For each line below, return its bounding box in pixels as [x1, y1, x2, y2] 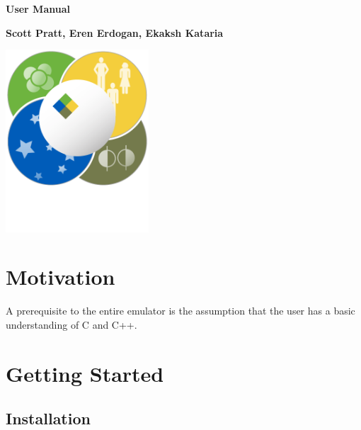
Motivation [6, 262, 115, 291]
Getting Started [6, 358, 164, 387]
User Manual [6, 1, 70, 16]
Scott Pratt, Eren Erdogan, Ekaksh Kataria [6, 25, 224, 40]
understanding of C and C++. [6, 317, 137, 332]
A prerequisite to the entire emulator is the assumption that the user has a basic [6, 303, 355, 318]
